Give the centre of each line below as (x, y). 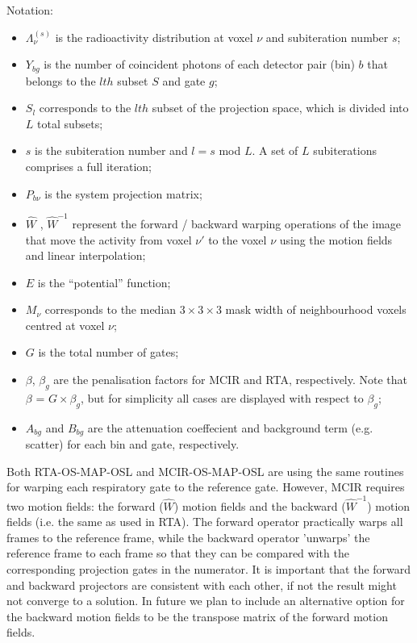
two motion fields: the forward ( (85, 505)
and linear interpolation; (85, 255)
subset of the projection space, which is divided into (280, 108)
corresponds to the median (111, 309)
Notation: (30, 10)
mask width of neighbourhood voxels (316, 309)
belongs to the (60, 80)
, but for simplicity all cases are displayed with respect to (222, 397)
